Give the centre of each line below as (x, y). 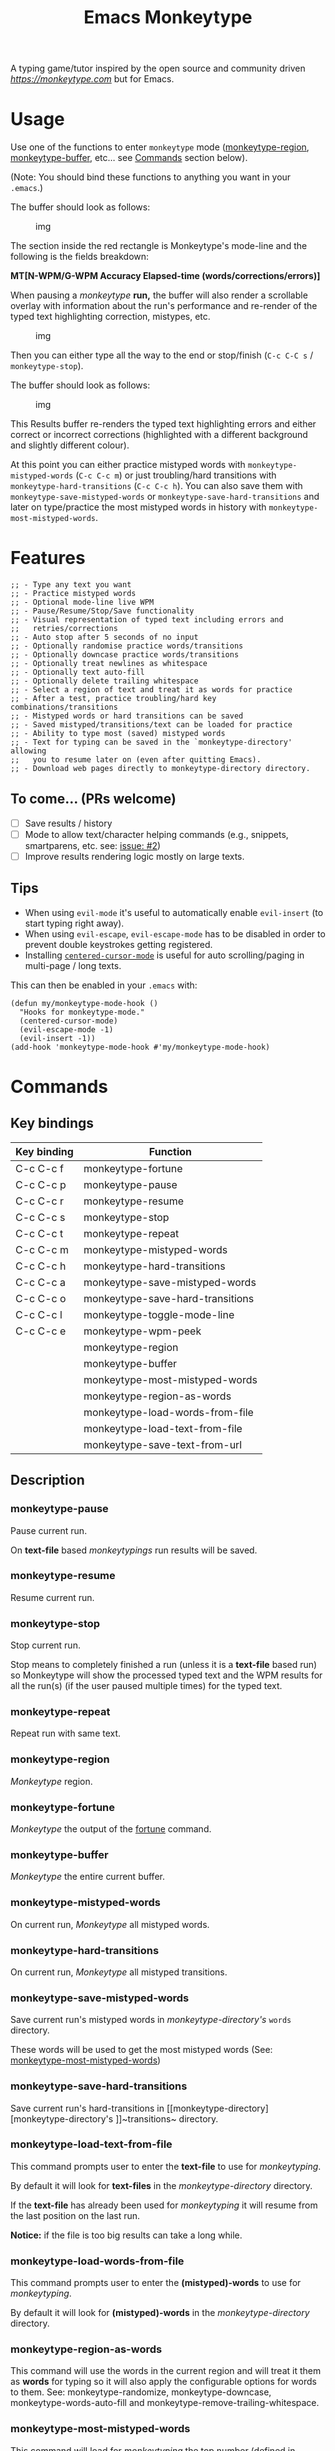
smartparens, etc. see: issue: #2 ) (93, 845)
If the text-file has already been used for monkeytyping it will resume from (164, 2205)
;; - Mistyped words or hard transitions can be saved (127, 716)
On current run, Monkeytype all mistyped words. (110, 1924)
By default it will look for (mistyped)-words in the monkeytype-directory (160, 2313)
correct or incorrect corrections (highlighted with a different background (159, 435)
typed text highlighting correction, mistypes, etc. (110, 317)
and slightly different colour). (70, 445)
